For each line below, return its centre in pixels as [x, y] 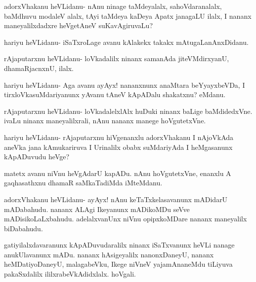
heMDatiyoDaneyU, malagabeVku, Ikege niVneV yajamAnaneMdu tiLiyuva [118, 264]
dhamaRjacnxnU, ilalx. [39, 68]
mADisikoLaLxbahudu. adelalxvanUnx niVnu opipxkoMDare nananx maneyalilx [126, 219]
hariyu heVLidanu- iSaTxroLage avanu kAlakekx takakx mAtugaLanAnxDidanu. [126, 42]
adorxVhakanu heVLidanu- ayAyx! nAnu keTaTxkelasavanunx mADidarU [116, 199]
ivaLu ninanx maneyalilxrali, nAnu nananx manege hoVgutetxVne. [105, 121]
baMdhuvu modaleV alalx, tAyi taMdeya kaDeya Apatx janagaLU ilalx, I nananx [128, 16]
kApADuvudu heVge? [37, 157]
